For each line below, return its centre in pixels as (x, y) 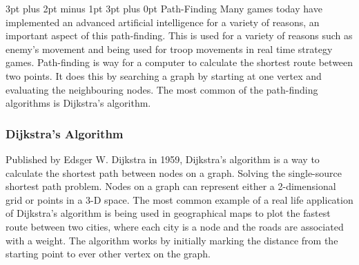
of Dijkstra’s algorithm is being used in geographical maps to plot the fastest (168, 213)
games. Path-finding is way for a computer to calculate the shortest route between (179, 62)
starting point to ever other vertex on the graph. (108, 254)
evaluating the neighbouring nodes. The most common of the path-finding (162, 89)
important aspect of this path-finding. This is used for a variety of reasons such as (179, 35)
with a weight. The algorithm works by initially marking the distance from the (172, 240)
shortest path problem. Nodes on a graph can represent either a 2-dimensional (171, 186)
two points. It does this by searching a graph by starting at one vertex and (164, 75)
